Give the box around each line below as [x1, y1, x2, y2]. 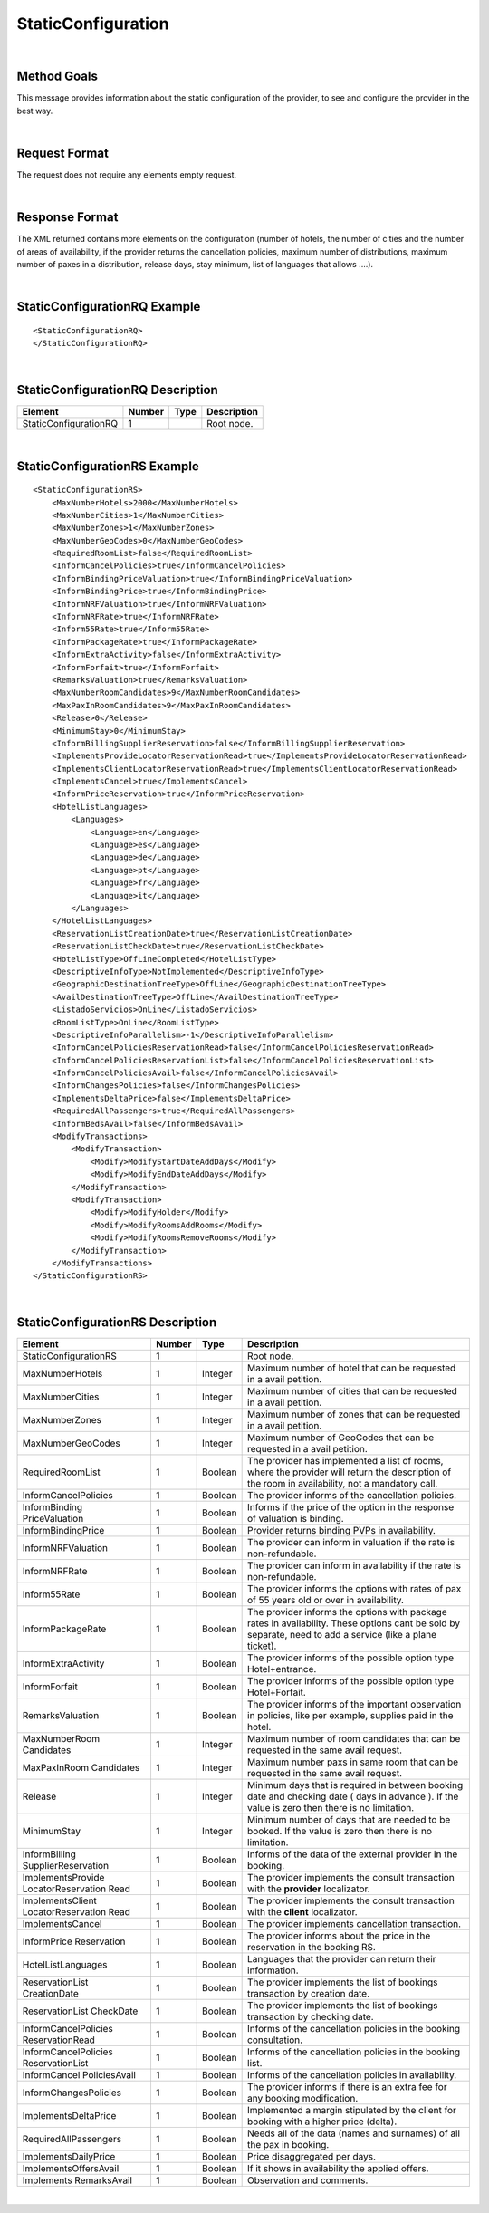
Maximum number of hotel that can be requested [247, 1361, 456, 1374]
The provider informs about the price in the [247, 1929, 431, 1942]
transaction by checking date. [247, 2010, 375, 2023]
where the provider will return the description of [247, 1466, 452, 1478]
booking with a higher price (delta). [247, 2115, 398, 2128]
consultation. [247, 2034, 303, 2046]
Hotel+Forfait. [247, 1686, 307, 1698]
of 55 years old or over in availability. [247, 1593, 405, 1606]
